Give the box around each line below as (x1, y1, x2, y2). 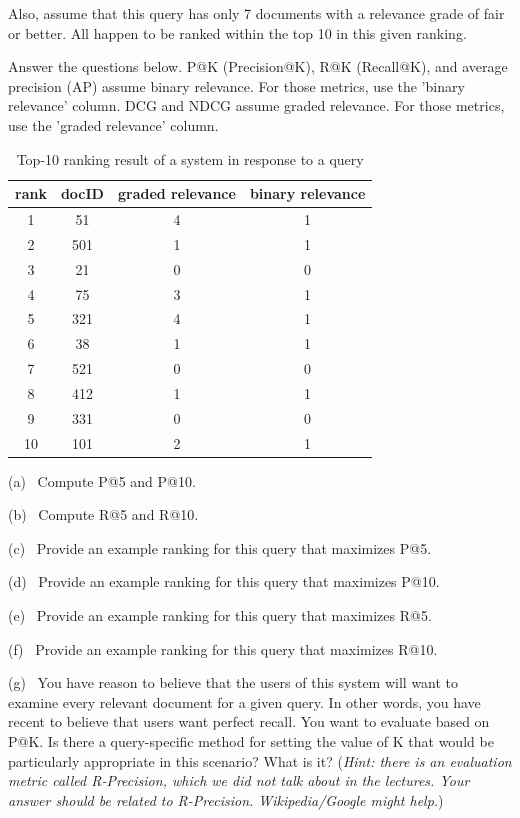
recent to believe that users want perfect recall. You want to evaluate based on (8, 711, 490, 732)
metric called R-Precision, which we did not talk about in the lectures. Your (8, 770, 470, 791)
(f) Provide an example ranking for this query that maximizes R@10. (8, 638, 438, 659)
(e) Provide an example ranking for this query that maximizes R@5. (8, 605, 432, 626)
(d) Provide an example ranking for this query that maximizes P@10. (8, 571, 440, 592)
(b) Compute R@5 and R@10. (8, 504, 199, 525)
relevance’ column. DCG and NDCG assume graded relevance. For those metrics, (8, 95, 505, 116)
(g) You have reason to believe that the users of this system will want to (8, 672, 459, 693)
